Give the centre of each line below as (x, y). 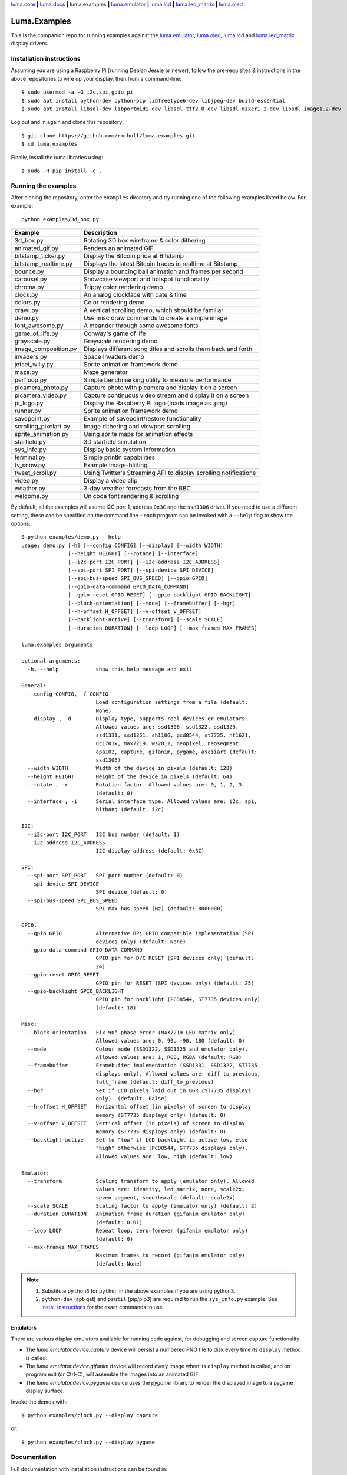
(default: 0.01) (119, 1222)
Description (100, 233)
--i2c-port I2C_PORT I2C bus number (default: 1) (103, 834)
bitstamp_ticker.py (40, 256)
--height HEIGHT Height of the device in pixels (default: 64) (130, 776)
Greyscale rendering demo (120, 341)
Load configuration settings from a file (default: (172, 702)
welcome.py (31, 496)
